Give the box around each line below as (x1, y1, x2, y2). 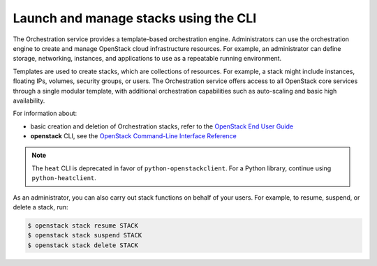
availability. (13, 96, 45, 105)
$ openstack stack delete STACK (27, 241, 139, 249)
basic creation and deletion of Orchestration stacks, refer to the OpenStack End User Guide (30, 122, 293, 131)
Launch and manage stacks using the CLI (13, 10, 257, 26)
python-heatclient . (31, 174, 97, 182)
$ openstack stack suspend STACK (27, 231, 142, 239)
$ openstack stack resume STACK (27, 222, 139, 230)
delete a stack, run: (13, 203, 69, 212)
